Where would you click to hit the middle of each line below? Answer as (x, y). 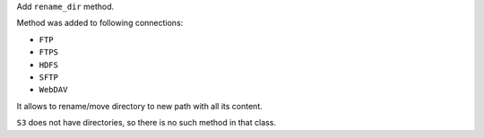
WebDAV (53, 90)
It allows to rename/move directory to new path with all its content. (140, 106)
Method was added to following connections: (100, 23)
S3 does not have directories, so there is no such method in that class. (147, 123)
